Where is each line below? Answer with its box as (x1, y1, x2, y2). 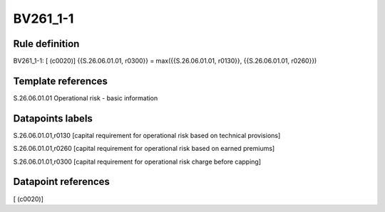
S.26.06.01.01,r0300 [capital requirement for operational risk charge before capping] (13, 157, 262, 166)
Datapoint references (13, 176, 111, 188)
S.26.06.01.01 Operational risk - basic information (13, 93, 158, 102)
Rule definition (13, 38, 80, 50)
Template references (13, 75, 108, 87)
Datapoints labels (13, 112, 93, 124)
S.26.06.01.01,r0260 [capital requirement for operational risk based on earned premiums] (13, 144, 275, 153)
